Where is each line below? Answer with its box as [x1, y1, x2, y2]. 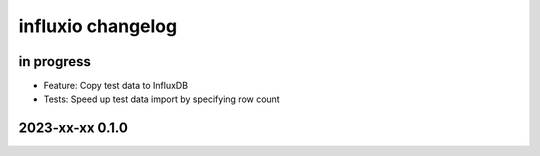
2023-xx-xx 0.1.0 [18, 120, 129, 137]
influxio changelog [18, 15, 178, 37]
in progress [18, 53, 92, 70]
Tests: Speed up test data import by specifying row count [43, 93, 280, 105]
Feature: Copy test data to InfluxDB [43, 80, 189, 92]
